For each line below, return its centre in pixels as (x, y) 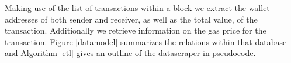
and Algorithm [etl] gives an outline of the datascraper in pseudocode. (130, 53)
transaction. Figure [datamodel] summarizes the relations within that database (146, 41)
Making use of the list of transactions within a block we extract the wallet (137, 8)
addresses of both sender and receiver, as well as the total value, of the (131, 19)
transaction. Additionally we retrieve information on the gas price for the (136, 30)
